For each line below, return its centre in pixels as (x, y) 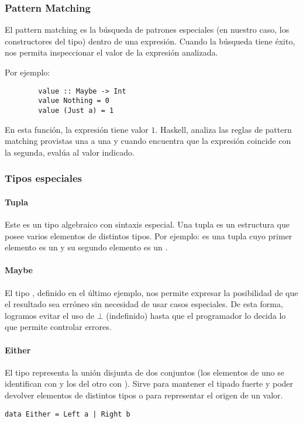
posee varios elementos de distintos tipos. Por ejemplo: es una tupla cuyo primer (149, 235)
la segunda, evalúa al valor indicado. (70, 152)
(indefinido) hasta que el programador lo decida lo (196, 315)
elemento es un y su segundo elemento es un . (86, 247)
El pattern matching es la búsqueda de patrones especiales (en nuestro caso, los (147, 30)
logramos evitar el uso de (50, 315)
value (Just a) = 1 (76, 110)
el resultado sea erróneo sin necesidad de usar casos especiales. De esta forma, (144, 304)
